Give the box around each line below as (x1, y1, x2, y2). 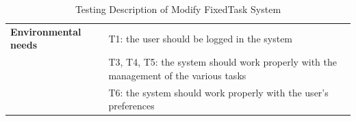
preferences (108, 98, 155, 113)
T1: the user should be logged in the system (108, 31, 293, 45)
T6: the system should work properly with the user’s (108, 85, 329, 99)
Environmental (10, 24, 81, 38)
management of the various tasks (108, 68, 246, 82)
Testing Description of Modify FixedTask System (75, 2, 281, 16)
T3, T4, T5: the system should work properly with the (108, 55, 337, 69)
